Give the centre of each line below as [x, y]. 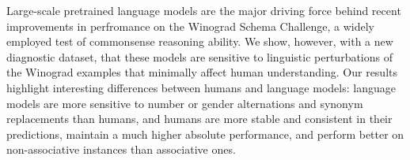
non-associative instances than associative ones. [121, 149]
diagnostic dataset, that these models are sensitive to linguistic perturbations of [200, 56]
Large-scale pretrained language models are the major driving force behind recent [204, 10]
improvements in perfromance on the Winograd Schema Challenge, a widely [190, 26]
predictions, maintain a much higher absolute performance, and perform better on [205, 134]
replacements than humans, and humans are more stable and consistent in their [199, 119]
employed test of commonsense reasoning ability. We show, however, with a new [200, 41]
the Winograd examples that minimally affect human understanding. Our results [202, 72]
